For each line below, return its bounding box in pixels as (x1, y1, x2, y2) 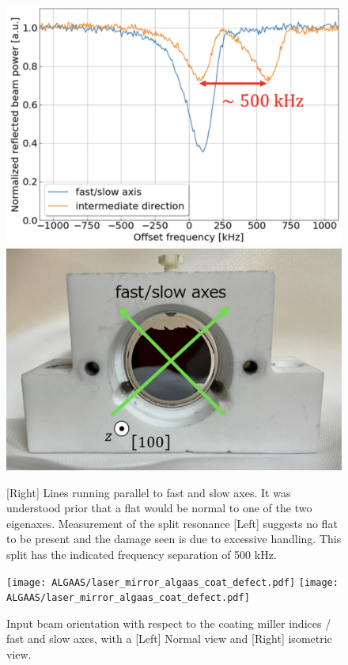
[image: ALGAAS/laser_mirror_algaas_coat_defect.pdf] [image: (6, 576, 339, 588)
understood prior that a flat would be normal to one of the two (6, 500, 312, 516)
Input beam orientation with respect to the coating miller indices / (6, 614, 331, 631)
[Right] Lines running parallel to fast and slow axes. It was (6, 484, 291, 500)
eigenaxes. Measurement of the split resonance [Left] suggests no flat (6, 515, 338, 531)
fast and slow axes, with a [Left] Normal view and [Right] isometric (6, 630, 332, 647)
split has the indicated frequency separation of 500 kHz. (6, 545, 277, 562)
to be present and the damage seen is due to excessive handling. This (6, 530, 342, 547)
